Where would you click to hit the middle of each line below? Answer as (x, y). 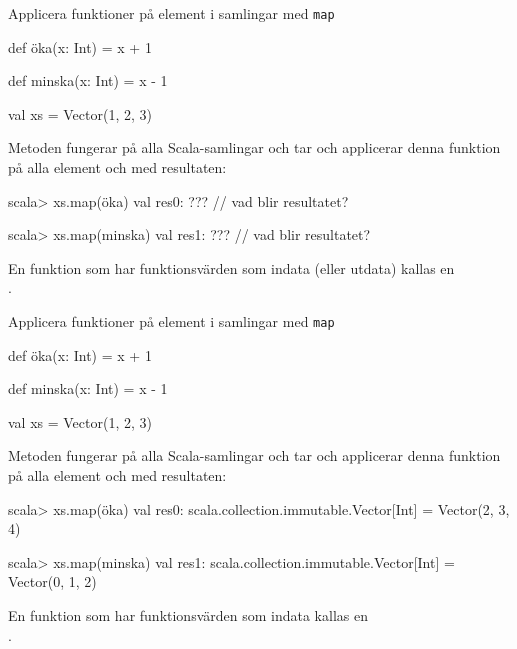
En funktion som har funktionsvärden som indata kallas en (188, 615)
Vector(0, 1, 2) (52, 581)
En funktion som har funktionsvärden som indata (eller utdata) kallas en (231, 267)
